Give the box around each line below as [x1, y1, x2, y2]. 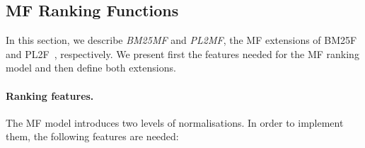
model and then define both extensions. [6, 60, 176, 75]
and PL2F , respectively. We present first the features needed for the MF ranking [6, 46, 359, 61]
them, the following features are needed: [6, 129, 179, 144]
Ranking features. [6, 88, 94, 103]
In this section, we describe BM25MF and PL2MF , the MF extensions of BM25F [6, 33, 357, 47]
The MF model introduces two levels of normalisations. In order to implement [6, 115, 344, 130]
